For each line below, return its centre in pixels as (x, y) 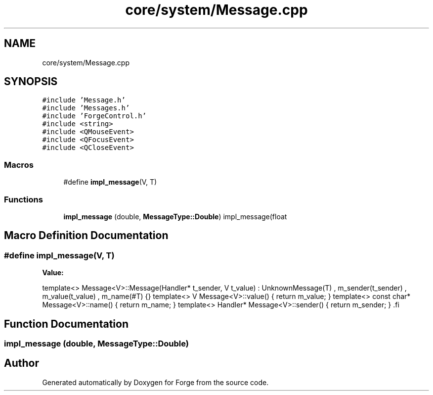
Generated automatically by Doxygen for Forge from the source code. (155, 382)
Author (22, 363)
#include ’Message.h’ (84, 100)
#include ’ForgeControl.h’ (94, 116)
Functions (23, 199)
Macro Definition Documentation (86, 236)
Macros (19, 165)
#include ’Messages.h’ (86, 108)
